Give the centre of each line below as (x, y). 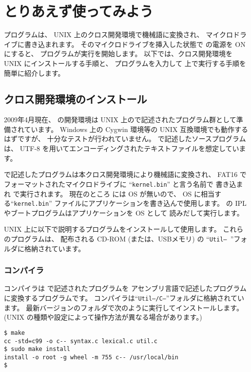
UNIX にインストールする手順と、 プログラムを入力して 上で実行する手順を (125, 63)
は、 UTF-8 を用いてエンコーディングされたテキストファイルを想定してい (122, 148)
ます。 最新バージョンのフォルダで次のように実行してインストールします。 (124, 307)
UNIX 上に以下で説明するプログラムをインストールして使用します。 (112, 229)
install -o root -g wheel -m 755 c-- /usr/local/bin (91, 357)
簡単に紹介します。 (34, 73)
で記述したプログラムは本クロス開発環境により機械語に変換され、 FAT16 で (125, 174)
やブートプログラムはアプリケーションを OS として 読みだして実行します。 (124, 212)
